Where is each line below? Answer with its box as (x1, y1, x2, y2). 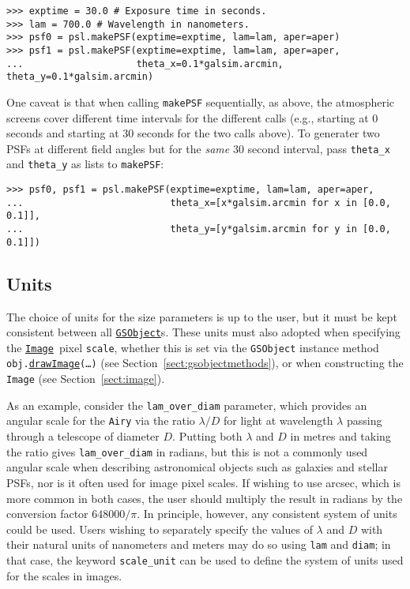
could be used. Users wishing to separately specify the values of (6, 520, 313, 537)
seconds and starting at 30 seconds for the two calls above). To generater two (6, 125, 380, 141)
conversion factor (6, 505, 88, 522)
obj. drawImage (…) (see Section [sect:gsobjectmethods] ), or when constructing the (6, 355, 404, 371)
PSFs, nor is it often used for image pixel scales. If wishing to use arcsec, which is (6, 474, 401, 490)
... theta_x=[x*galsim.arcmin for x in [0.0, (6, 197, 391, 208)
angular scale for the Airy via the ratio (6, 412, 195, 429)
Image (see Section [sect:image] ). (6, 370, 165, 387)
